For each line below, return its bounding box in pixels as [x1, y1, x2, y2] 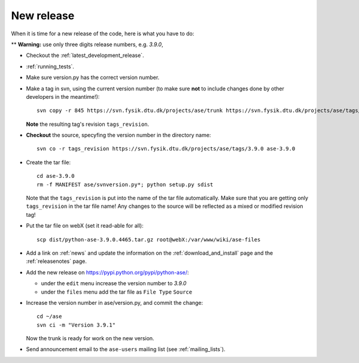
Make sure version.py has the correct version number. [26, 74, 160, 81]
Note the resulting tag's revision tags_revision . [26, 120, 150, 128]
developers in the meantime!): [26, 93, 100, 100]
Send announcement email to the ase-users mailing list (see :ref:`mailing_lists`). [26, 346, 226, 353]
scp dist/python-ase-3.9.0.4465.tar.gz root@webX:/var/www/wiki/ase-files [36, 236, 261, 243]
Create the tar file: [26, 159, 71, 166]
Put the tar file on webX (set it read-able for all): [26, 222, 144, 229]
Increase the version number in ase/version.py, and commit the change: [26, 299, 203, 306]
